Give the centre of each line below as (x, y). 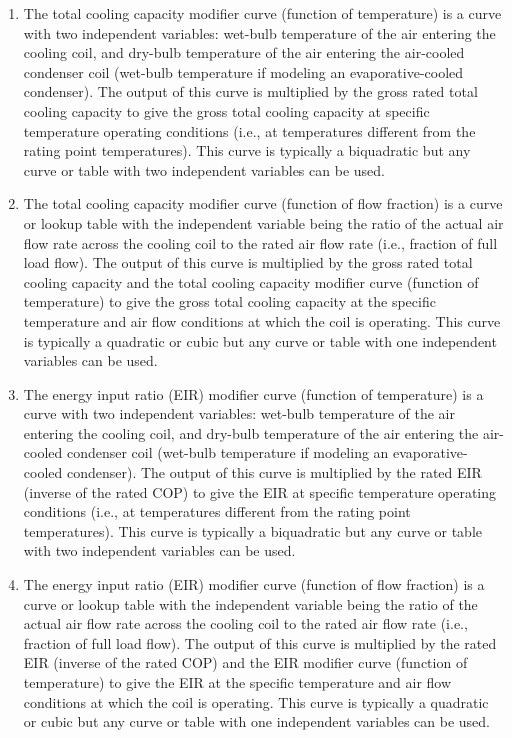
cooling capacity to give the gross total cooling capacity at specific (226, 110)
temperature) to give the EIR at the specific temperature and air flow (237, 682)
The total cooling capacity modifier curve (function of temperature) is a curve (262, 13)
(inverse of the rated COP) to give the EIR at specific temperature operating (260, 491)
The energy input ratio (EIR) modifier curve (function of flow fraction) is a (254, 584)
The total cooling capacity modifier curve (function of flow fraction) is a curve (263, 203)
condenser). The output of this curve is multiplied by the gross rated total (250, 91)
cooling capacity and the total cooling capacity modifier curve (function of (251, 281)
